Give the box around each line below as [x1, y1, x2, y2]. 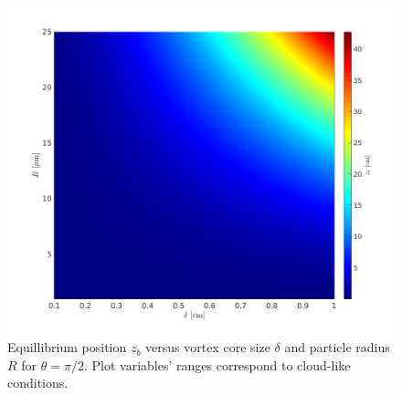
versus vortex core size [145, 338, 270, 357]
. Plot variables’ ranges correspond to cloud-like [83, 355, 351, 374]
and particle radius [284, 338, 390, 357]
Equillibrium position [7, 338, 127, 357]
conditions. [7, 373, 69, 392]
